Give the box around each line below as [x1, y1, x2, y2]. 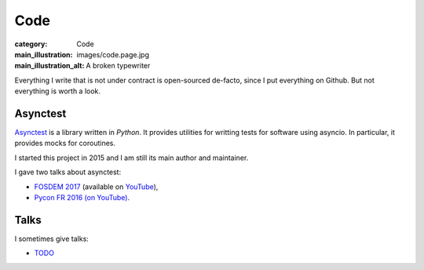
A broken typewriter [86, 61, 151, 71]
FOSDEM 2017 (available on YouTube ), [34, 181, 159, 192]
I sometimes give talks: [14, 234, 90, 243]
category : [14, 39, 48, 49]
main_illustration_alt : [14, 61, 85, 71]
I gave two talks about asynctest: [14, 167, 122, 177]
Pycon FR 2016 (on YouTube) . [34, 192, 130, 202]
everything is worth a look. [14, 86, 101, 96]
